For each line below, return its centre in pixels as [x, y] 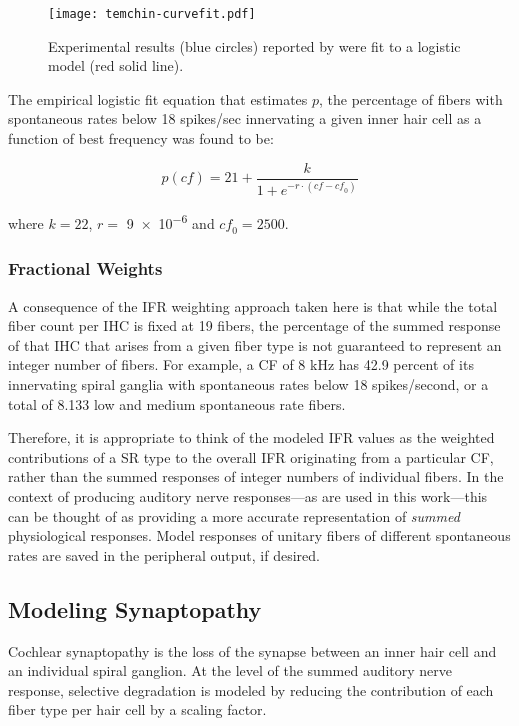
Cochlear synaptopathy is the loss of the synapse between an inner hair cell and [252, 650]
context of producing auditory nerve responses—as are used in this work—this [248, 496]
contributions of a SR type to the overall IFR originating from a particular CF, [251, 456]
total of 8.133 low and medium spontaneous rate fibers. [177, 403]
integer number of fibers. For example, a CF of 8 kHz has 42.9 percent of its [241, 364]
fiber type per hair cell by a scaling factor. [137, 709]
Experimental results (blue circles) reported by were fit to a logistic [254, 45]
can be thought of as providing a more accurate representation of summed [234, 515]
